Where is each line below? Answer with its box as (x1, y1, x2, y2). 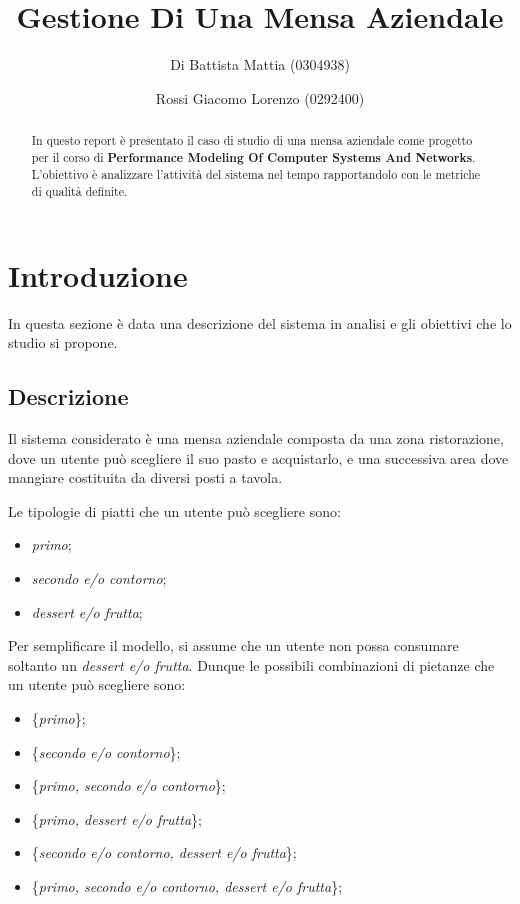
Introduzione (8, 254, 188, 295)
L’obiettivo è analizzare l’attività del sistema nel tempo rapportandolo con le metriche (31, 166, 481, 183)
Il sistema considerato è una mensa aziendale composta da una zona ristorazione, (8, 428, 504, 449)
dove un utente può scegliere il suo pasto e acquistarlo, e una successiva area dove (8, 447, 509, 468)
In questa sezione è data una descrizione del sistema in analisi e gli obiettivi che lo (8, 312, 512, 333)
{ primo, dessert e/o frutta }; (31, 808, 202, 829)
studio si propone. (8, 332, 118, 353)
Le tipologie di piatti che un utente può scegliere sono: (8, 500, 341, 521)
